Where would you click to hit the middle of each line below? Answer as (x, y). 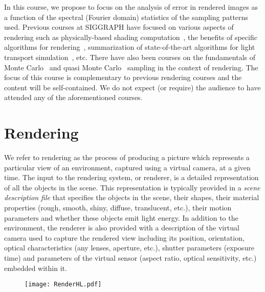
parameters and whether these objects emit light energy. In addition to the (121, 217)
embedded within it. (36, 268)
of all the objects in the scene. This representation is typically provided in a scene (132, 187)
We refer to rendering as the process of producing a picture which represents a (127, 157)
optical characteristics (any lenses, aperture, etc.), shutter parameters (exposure (129, 248)
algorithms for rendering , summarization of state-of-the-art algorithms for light (130, 47)
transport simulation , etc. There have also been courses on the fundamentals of (130, 57)
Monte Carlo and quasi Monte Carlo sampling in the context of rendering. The (131, 67)
